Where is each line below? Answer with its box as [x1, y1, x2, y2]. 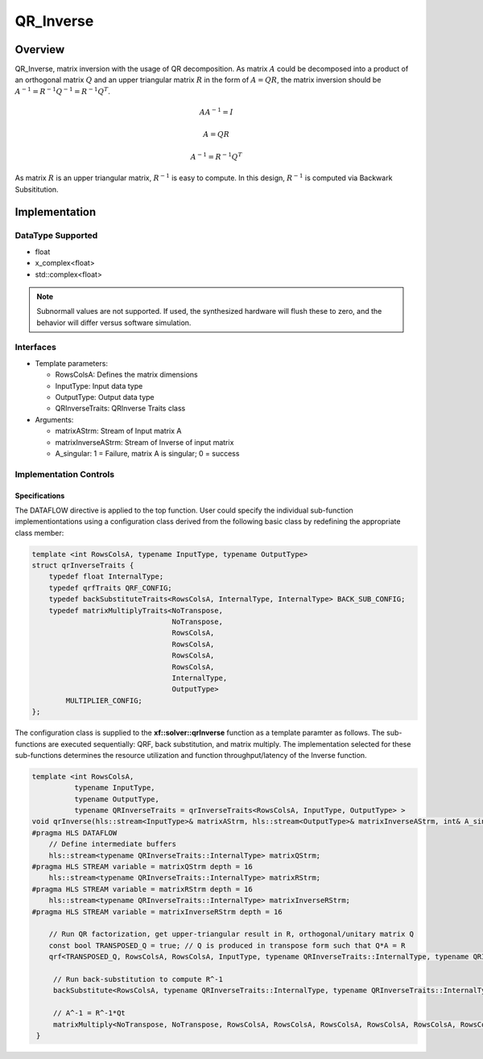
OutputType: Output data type [55, 393, 155, 402]
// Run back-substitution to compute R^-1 [52, 975, 223, 983]
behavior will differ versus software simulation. [36, 318, 192, 328]
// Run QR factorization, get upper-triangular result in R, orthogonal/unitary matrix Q [48, 929, 415, 939]
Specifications [14, 491, 65, 501]
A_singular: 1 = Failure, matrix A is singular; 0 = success [55, 448, 240, 458]
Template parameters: [35, 358, 109, 368]
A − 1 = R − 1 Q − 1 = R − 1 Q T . [14, 85, 110, 96]
